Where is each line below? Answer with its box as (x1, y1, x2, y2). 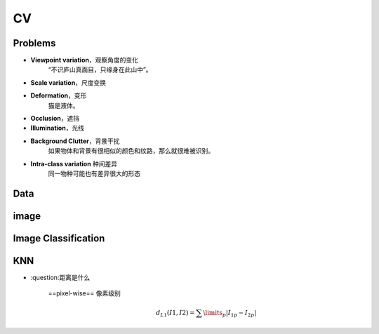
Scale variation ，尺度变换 (30, 78, 107, 87)
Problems (13, 37, 56, 49)
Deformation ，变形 (30, 91, 87, 100)
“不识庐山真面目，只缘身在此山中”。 (48, 65, 152, 74)
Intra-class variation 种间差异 (30, 159, 118, 168)
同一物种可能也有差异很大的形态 (48, 169, 140, 178)
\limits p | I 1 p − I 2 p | (202, 309, 257, 319)
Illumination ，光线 (30, 123, 84, 133)
